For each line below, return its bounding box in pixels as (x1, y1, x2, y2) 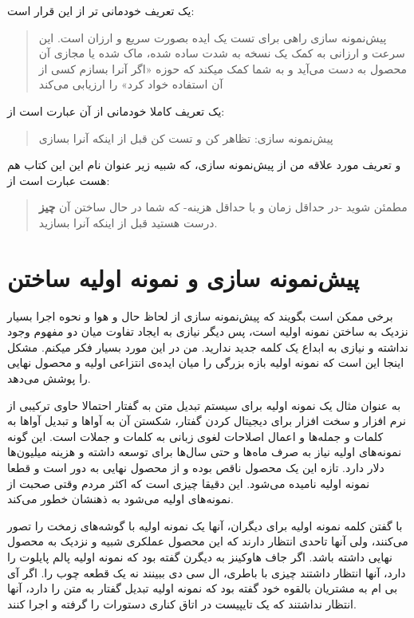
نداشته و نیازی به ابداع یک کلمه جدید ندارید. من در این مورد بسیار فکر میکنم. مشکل (7, 338, 408, 355)
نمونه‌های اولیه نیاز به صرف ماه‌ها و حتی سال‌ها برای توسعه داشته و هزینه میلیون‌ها (7, 443, 402, 460)
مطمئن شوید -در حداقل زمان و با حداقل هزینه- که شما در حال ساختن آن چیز (38, 199, 408, 215)
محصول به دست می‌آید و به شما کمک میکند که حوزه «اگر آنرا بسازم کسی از (38, 60, 407, 77)
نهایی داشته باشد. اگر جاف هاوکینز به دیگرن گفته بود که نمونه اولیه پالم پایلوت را (7, 548, 392, 565)
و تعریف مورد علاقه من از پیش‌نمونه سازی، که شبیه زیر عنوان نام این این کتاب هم (7, 156, 401, 173)
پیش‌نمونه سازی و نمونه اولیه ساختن (7, 261, 360, 293)
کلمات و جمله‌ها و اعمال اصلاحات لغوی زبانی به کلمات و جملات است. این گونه (7, 427, 384, 444)
